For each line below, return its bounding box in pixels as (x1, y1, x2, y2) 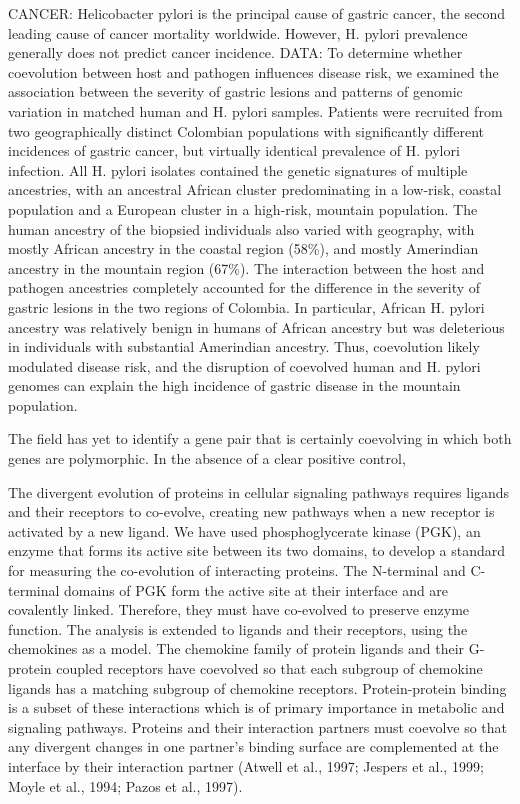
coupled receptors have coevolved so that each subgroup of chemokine (56, 658, 483, 678)
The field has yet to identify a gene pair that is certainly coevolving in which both (8, 428, 512, 449)
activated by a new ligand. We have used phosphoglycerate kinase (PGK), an (8, 520, 481, 541)
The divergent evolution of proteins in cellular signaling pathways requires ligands (8, 481, 510, 502)
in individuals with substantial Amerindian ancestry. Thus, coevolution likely (8, 336, 480, 357)
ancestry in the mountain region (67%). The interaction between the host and (8, 257, 485, 278)
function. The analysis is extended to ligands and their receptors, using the (8, 618, 468, 639)
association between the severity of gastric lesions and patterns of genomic (8, 81, 463, 102)
